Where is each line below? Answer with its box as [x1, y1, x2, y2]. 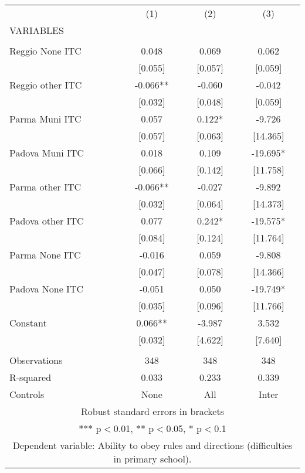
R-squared [9, 370, 52, 384]
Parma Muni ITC [9, 112, 82, 125]
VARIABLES [9, 23, 64, 37]
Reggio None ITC [9, 44, 82, 57]
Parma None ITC [9, 248, 81, 261]
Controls [9, 387, 45, 401]
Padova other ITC [9, 214, 84, 227]
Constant [9, 316, 47, 329]
